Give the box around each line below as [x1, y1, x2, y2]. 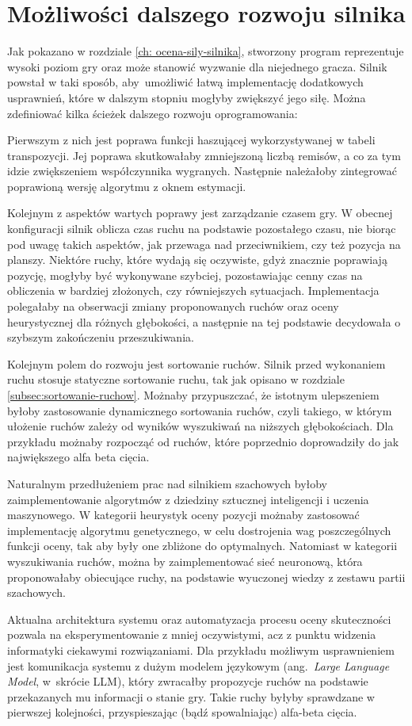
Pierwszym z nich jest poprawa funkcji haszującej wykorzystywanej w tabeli [7, 132, 376, 148]
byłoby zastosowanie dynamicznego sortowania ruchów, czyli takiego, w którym [7, 402, 392, 418]
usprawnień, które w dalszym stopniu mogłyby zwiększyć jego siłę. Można [7, 89, 366, 105]
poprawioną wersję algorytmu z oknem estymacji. [7, 178, 246, 194]
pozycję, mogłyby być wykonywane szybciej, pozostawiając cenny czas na [7, 266, 363, 283]
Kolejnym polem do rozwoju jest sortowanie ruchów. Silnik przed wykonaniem [7, 355, 386, 372]
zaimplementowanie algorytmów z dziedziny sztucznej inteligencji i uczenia [7, 491, 369, 507]
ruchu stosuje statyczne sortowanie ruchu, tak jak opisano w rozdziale [7, 371, 345, 388]
